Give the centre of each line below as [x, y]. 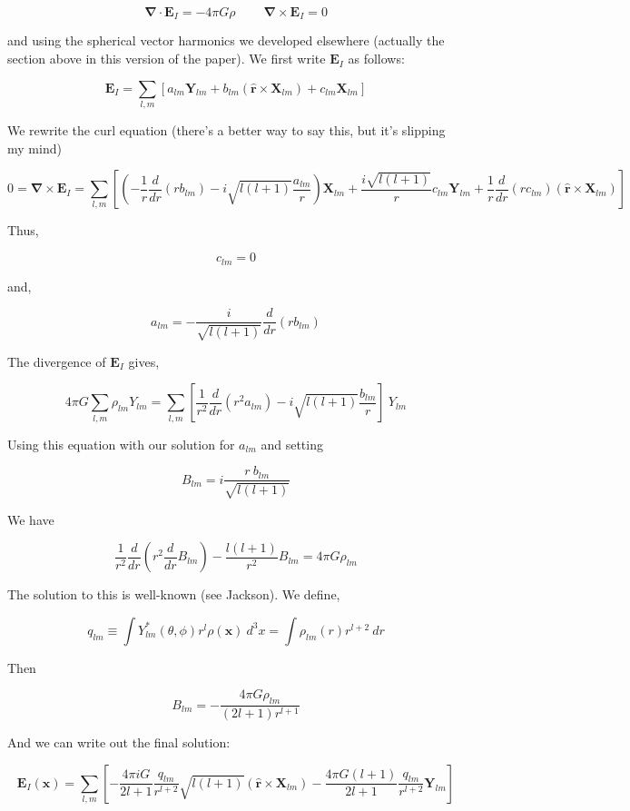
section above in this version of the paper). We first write [167, 59]
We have [31, 519]
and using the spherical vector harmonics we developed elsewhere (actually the [226, 40]
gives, [144, 361]
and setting [292, 444]
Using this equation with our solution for [121, 444]
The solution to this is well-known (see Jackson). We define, [174, 594]
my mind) [34, 148]
